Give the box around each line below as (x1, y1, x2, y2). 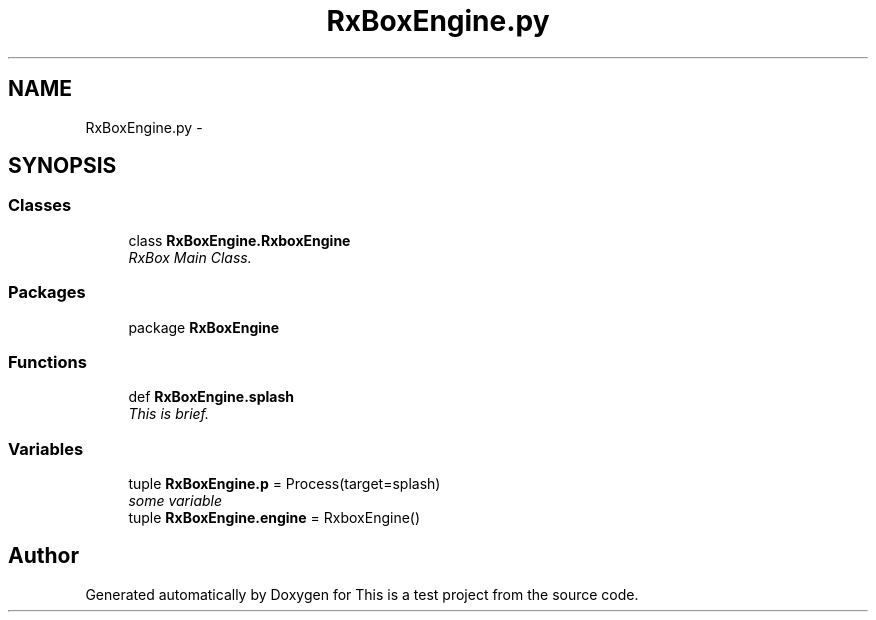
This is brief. (128, 405, 210, 423)
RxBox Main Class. (128, 248, 252, 266)
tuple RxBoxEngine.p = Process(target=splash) (128, 475, 441, 493)
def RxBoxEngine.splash (128, 388, 294, 406)
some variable (128, 492, 223, 510)
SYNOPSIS (8, 153, 117, 179)
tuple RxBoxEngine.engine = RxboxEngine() (128, 509, 421, 527)
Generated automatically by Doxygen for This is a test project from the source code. (85, 585, 639, 603)
